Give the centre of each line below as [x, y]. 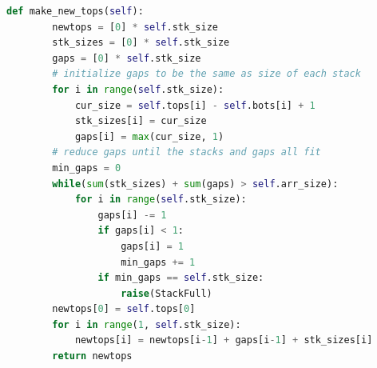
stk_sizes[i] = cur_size [141, 121]
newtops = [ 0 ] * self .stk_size [135, 27]
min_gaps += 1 [158, 262]
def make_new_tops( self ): [75, 11]
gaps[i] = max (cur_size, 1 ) [149, 136]
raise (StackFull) [167, 293]
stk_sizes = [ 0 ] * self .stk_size [141, 43]
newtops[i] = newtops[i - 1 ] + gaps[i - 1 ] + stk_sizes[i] [224, 340]
